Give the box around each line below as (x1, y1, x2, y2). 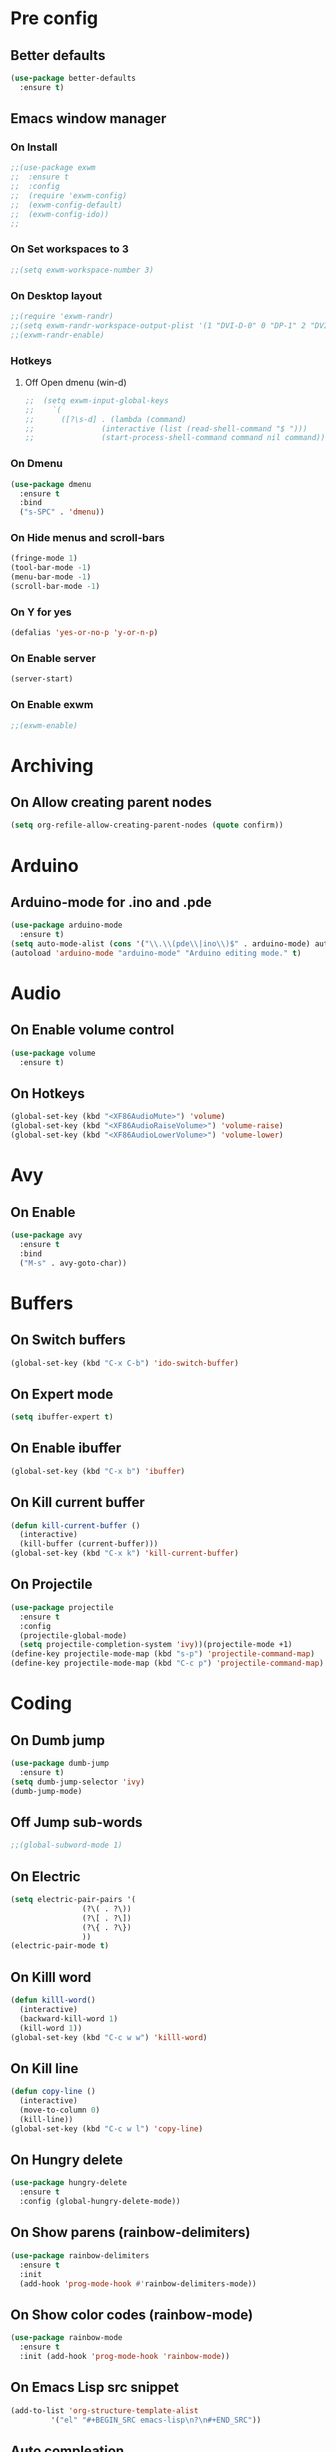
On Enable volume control (10, 1022, 175, 1039)
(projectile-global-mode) (19, 1630, 128, 1641)
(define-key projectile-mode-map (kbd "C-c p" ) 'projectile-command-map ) (10, 1658, 325, 1669)
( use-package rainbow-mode (10, 2333, 123, 2343)
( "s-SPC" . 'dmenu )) (19, 507, 105, 517)
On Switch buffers (10, 1332, 126, 1349)
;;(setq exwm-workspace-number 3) (10, 265, 155, 275)
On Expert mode (10, 1385, 114, 1402)
